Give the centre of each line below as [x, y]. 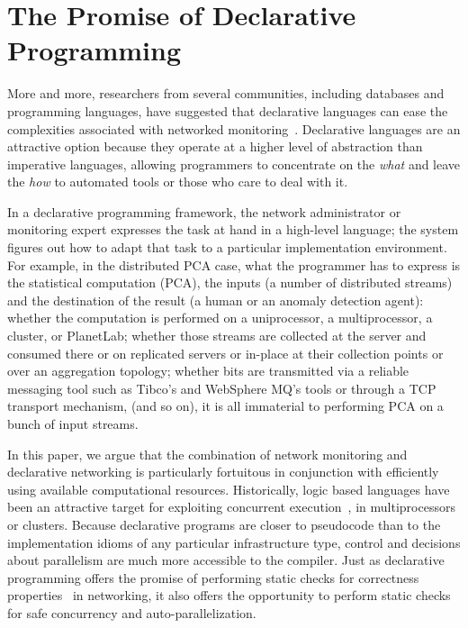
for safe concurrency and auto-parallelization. [132, 612]
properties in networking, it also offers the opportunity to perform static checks [229, 595]
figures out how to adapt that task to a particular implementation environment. [227, 247]
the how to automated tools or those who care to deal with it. [178, 182]
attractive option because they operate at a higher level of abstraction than [215, 146]
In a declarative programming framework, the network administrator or [204, 211]
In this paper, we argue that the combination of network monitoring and [207, 454]
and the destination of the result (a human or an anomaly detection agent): [216, 300]
